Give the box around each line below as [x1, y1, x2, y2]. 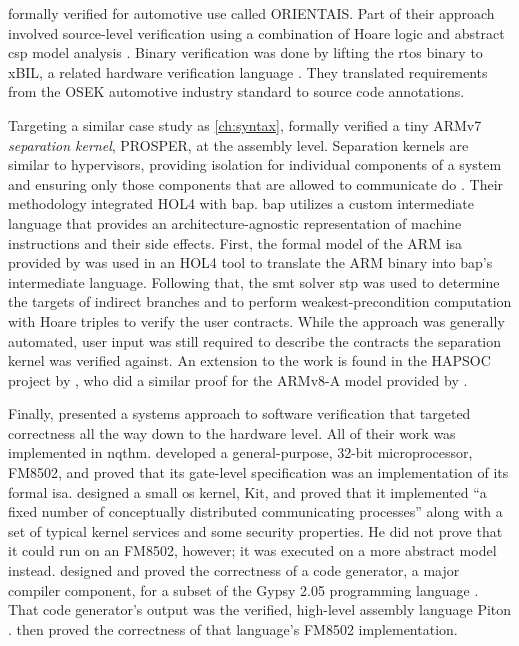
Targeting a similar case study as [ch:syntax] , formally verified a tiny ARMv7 [8, 114, 482, 135]
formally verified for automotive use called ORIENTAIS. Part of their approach [8, 3, 495, 23]
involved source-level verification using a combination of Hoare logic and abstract [8, 22, 505, 43]
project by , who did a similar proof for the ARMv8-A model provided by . [8, 369, 468, 390]
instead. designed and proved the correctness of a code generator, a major [8, 560, 460, 581]
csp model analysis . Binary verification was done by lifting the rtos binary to [8, 42, 483, 63]
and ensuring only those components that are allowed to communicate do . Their [8, 173, 504, 194]
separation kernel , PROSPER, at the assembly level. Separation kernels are [8, 134, 469, 155]
